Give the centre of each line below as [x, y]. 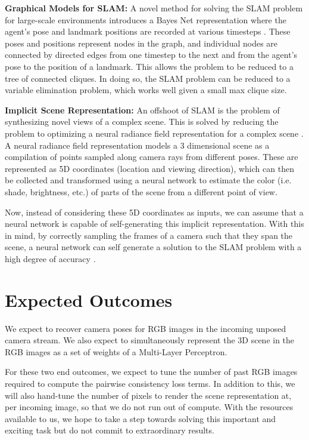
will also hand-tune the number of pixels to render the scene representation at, [148, 395]
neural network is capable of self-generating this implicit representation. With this [154, 224]
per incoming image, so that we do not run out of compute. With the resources [149, 407]
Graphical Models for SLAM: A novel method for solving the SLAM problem [154, 8]
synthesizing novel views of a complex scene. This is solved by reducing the [142, 121]
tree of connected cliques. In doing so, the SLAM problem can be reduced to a [148, 78]
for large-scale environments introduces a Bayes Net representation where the [146, 19]
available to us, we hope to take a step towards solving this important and [141, 418]
